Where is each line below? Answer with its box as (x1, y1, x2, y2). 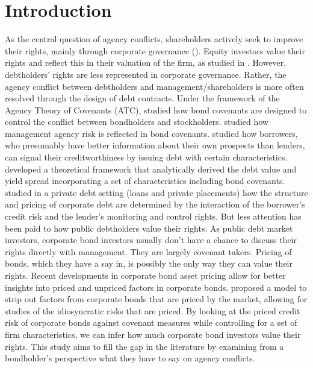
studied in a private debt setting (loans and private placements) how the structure (5, 186, 308, 198)
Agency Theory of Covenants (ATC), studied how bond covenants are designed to (5, 103, 307, 116)
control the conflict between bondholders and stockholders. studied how (5, 115, 268, 128)
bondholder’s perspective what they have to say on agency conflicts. (5, 352, 255, 364)
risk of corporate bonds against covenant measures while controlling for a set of (5, 316, 297, 329)
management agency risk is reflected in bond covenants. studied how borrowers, (5, 127, 298, 139)
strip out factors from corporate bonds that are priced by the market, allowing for (5, 293, 308, 305)
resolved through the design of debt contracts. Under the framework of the (5, 92, 280, 104)
